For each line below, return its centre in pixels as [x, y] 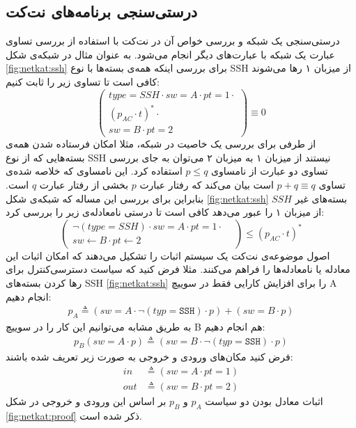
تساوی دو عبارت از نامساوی [270, 171]
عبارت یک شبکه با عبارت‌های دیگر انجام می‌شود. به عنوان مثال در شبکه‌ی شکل [170, 54]
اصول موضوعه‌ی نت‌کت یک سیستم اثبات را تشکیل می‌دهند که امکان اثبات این [168, 255]
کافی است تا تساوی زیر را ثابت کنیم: [83, 81]
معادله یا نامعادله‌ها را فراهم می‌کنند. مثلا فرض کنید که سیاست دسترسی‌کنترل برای [178, 269]
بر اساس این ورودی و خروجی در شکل [86, 401]
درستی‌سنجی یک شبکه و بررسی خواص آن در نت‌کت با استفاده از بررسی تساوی [173, 41]
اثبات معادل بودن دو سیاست [264, 401]
